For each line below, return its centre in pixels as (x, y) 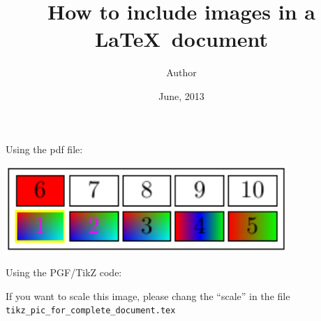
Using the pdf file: (44, 149)
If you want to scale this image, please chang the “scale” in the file (148, 295)
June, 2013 (181, 95)
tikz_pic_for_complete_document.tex (91, 311)
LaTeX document (181, 39)
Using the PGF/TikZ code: (64, 272)
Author (181, 72)
